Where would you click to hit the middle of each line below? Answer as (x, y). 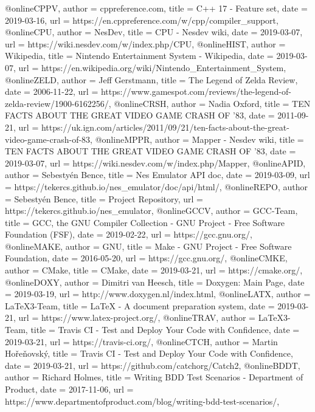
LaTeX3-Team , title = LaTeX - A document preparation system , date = (140, 305)
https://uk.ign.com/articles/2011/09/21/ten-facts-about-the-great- (165, 127)
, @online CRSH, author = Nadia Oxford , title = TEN (209, 103)
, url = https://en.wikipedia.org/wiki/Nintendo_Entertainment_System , (150, 67)
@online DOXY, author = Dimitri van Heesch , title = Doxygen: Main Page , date (155, 282)
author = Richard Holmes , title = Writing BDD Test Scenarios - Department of (154, 377)
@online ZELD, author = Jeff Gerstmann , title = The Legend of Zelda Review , (151, 79)
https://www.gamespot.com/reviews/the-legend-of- (196, 91)
